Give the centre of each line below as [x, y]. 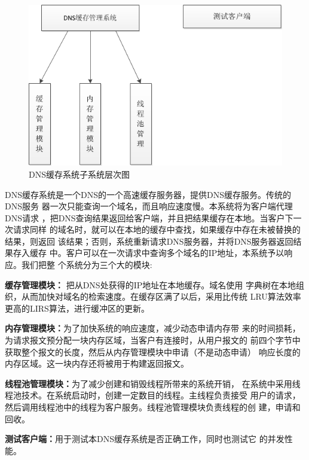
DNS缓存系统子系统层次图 [79, 174]
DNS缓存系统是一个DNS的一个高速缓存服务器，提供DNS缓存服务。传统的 [148, 194]
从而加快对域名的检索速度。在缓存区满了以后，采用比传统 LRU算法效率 [161, 296]
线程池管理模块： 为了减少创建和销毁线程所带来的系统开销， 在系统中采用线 [153, 383]
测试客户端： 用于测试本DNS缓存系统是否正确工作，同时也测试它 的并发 [145, 439]
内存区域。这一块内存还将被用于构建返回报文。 [97, 363]
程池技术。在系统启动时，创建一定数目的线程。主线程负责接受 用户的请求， [153, 395]
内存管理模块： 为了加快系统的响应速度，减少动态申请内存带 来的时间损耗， [153, 328]
